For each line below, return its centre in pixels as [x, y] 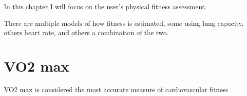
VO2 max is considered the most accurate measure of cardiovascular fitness [116, 89]
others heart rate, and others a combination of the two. [86, 32]
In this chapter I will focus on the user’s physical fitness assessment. [105, 6]
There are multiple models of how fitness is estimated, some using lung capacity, [124, 23]
